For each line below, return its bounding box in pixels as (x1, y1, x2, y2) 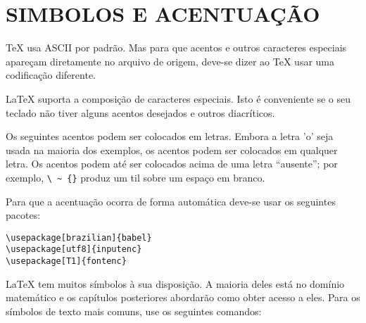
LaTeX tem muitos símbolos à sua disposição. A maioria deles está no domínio (6, 276, 345, 291)
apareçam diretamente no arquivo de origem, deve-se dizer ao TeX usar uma (6, 53, 334, 68)
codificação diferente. (6, 68, 96, 82)
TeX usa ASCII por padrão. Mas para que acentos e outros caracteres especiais (6, 40, 347, 55)
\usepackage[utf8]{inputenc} (6, 244, 142, 255)
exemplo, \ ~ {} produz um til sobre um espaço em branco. (6, 170, 265, 184)
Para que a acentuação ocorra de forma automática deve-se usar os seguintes (6, 194, 336, 208)
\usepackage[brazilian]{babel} (6, 232, 152, 243)
